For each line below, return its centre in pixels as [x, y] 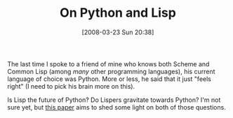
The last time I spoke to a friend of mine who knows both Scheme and [108, 64]
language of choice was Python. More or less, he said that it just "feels [109, 79]
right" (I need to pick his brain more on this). [71, 86]
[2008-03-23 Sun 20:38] [118, 32]
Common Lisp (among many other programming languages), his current [111, 71]
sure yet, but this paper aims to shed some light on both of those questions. [116, 107]
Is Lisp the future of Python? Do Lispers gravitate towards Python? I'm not [114, 100]
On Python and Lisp [118, 13]
